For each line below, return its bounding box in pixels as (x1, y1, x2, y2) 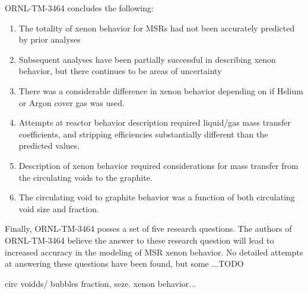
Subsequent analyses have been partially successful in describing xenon (18, 53, 276, 65)
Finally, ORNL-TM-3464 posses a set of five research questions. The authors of (5, 222, 292, 235)
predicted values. (18, 139, 80, 152)
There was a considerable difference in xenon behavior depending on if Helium (18, 84, 303, 97)
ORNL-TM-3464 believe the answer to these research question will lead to (5, 234, 274, 246)
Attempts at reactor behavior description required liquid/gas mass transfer (18, 116, 291, 129)
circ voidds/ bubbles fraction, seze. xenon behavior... (5, 277, 196, 289)
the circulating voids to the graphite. (18, 171, 153, 183)
